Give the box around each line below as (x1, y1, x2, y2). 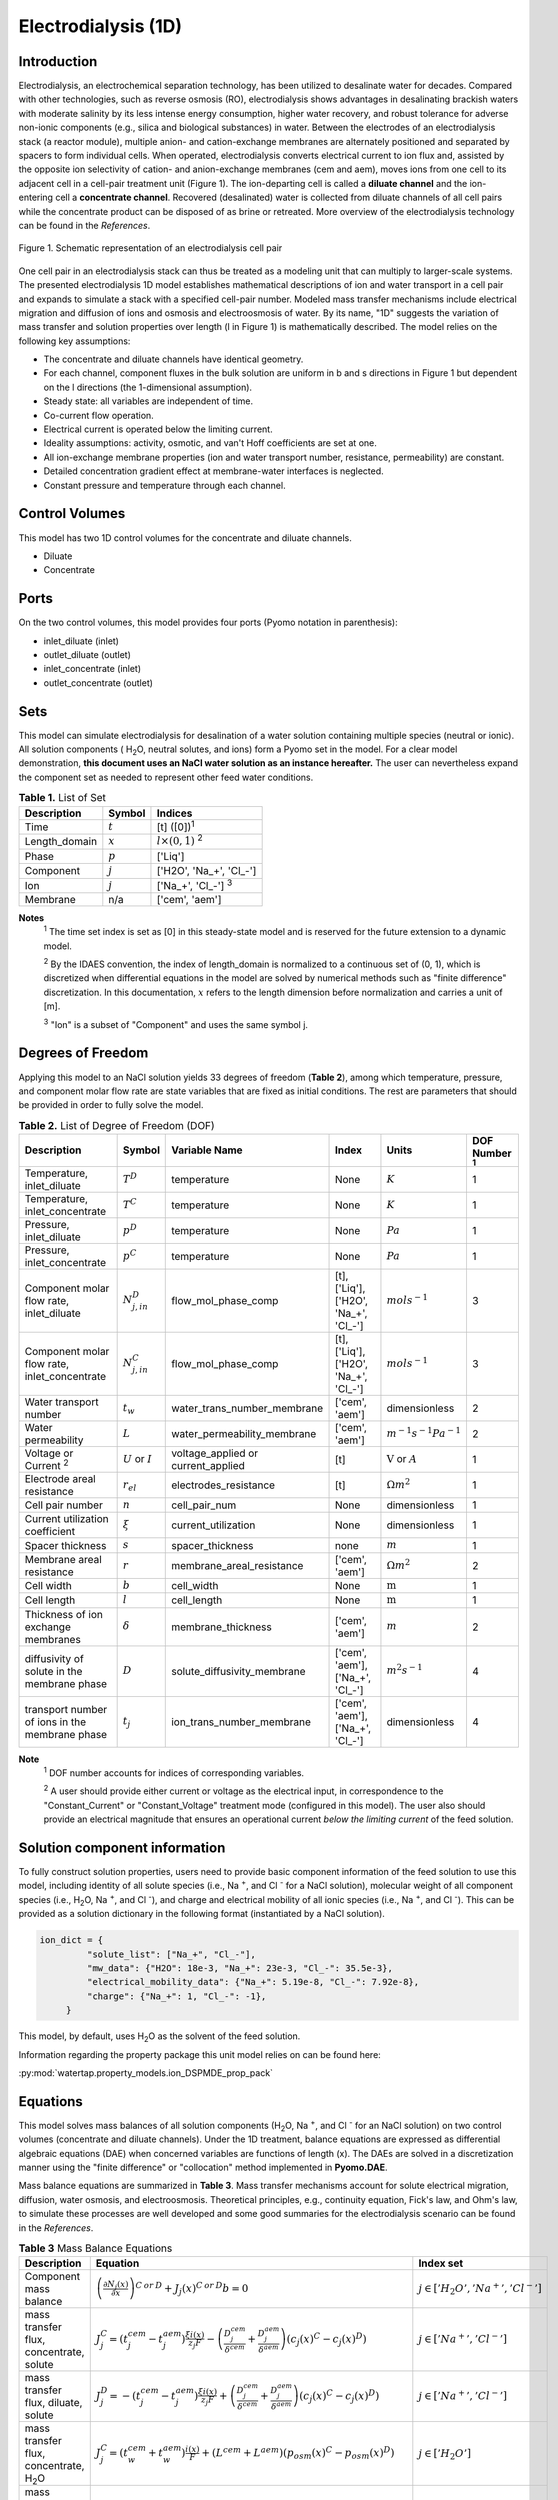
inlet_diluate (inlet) (43, 635, 120, 647)
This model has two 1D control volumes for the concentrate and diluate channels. (18, 531, 352, 544)
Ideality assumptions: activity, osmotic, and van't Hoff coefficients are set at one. (43, 437, 377, 449)
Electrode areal (24, 1472, 96, 1486)
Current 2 (24, 1456, 69, 1473)
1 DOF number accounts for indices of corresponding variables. (43, 1765, 305, 1779)
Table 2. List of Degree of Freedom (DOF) (18, 1118, 215, 1132)
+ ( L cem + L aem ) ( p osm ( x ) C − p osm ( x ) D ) (201, 2444, 395, 2462)
